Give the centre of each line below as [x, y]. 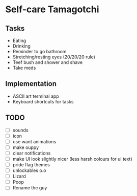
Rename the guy [30, 188]
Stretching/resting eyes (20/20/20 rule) [54, 57]
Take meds [24, 68]
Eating [19, 40]
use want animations [34, 141]
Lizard [19, 176]
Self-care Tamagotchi [52, 9]
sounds [21, 130]
